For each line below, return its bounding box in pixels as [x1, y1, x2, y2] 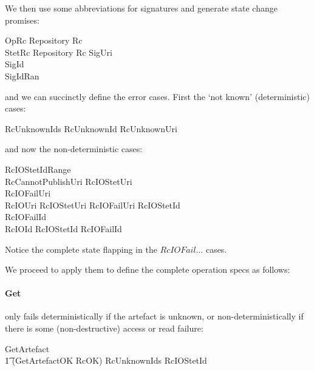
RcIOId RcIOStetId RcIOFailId [5, 222, 122, 235]
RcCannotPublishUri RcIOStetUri [5, 175, 132, 187]
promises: [5, 13, 39, 26]
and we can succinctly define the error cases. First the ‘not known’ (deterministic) [5, 90, 310, 102]
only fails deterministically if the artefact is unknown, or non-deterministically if [5, 310, 304, 323]
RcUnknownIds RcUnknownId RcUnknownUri [5, 122, 177, 135]
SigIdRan [5, 69, 39, 82]
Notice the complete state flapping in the [5, 242, 157, 255]
